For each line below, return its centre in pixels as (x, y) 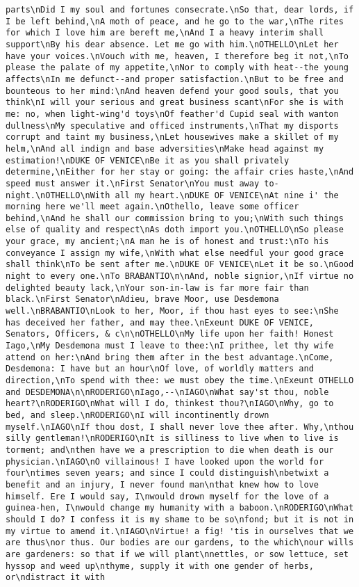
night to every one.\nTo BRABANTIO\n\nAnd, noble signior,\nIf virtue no (180, 276)
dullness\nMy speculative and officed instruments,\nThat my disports (172, 126)
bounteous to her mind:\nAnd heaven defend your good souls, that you (172, 91)
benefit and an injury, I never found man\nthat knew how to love (162, 484)
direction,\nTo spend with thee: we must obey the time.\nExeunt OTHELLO (180, 380)
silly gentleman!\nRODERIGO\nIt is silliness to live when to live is (172, 439)
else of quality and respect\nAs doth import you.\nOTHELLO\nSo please (175, 230)
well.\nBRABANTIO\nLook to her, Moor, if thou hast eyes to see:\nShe (172, 311)
